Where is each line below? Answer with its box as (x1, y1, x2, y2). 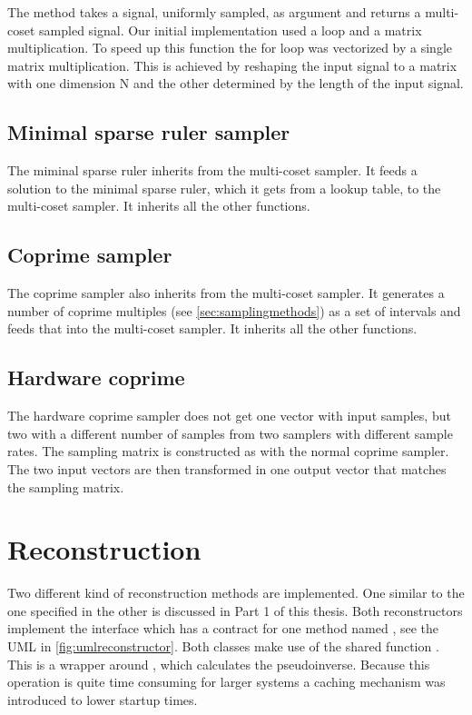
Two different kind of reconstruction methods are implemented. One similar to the (7, 583, 465, 602)
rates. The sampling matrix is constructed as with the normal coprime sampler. (7, 442, 449, 461)
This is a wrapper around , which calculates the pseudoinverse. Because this (7, 654, 430, 673)
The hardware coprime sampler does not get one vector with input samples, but (7, 406, 451, 425)
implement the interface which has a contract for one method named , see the (7, 619, 439, 638)
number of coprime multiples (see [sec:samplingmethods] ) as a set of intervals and (7, 301, 461, 320)
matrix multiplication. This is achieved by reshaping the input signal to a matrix (7, 55, 457, 74)
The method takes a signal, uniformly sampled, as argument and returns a (7, 3, 421, 21)
